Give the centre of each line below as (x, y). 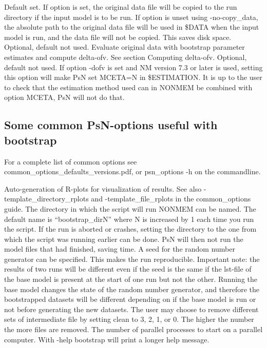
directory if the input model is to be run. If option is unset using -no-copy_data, (131, 17)
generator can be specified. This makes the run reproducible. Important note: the (132, 259)
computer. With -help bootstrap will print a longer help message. (107, 339)
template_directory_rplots (46, 199)
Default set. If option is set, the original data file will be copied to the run (121, 7)
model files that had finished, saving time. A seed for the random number (120, 249)
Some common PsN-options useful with (111, 125)
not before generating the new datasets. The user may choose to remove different (131, 309)
